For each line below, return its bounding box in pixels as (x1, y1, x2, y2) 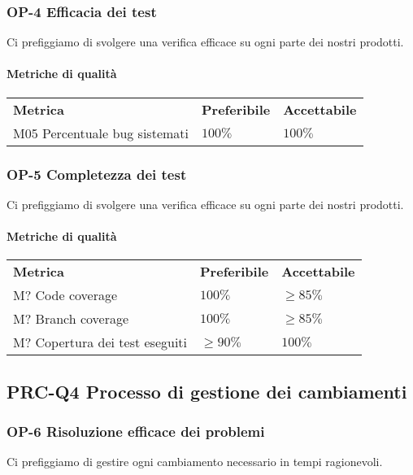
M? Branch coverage (13, 309, 129, 329)
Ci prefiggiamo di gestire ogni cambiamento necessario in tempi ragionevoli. (7, 453, 383, 470)
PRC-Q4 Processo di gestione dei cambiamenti (7, 378, 407, 403)
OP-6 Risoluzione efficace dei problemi (7, 421, 265, 441)
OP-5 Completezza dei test (7, 163, 187, 184)
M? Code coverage (13, 285, 118, 305)
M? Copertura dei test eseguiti (13, 333, 188, 352)
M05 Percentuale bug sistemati (13, 123, 189, 142)
